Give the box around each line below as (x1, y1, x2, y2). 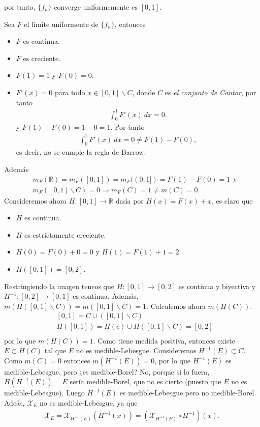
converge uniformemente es (54, 2, 138, 12)
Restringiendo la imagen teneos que (4, 280, 114, 291)
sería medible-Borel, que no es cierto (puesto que (70, 376, 221, 387)
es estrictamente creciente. (24, 229, 106, 240)
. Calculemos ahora (146, 300, 206, 311)
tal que (44, 345, 67, 356)
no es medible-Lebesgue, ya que (40, 397, 138, 408)
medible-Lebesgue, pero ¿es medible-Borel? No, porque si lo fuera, (4, 366, 210, 377)
